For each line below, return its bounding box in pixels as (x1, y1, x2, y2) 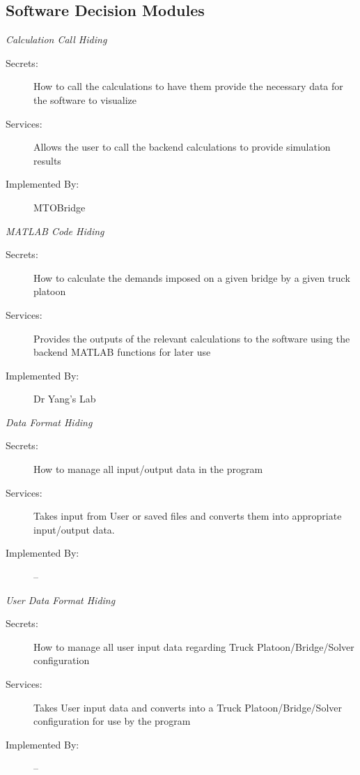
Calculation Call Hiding (6, 32, 107, 47)
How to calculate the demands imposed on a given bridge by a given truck (33, 270, 350, 285)
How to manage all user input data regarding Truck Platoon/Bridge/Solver (33, 639, 354, 654)
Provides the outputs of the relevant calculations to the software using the (33, 331, 350, 345)
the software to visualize (33, 92, 136, 107)
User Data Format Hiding (6, 592, 116, 607)
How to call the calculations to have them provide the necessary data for (33, 79, 343, 93)
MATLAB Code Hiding (6, 223, 104, 238)
